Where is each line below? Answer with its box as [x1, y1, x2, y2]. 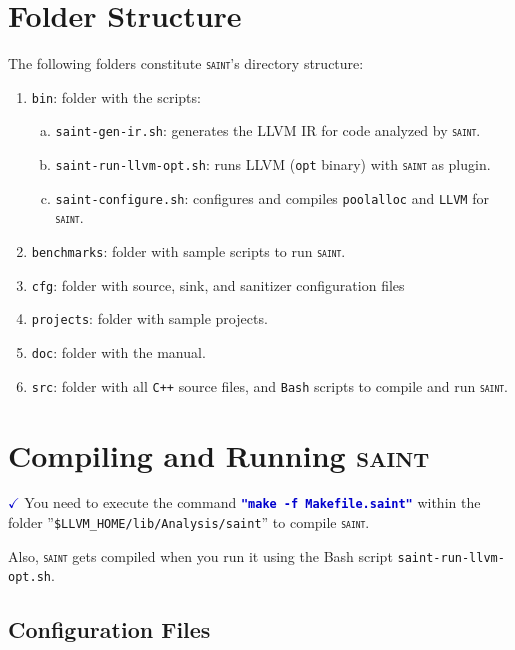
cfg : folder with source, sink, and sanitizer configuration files [31, 274, 405, 295]
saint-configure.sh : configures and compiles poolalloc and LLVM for [55, 187, 489, 208]
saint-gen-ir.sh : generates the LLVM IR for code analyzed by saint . [55, 120, 481, 141]
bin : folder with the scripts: [31, 86, 201, 107]
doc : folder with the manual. [31, 342, 206, 363]
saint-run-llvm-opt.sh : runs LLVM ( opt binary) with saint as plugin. [55, 154, 491, 175]
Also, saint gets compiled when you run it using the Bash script [8, 545, 393, 566]
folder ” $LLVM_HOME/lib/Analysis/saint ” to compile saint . [8, 512, 370, 533]
